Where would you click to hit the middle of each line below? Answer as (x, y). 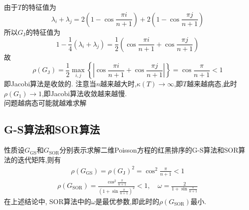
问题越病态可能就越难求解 (45, 103)
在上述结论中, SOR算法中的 (48, 201)
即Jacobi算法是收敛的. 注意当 (50, 84)
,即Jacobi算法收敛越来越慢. (84, 93)
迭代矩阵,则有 (39, 159)
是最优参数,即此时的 (127, 201)
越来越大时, (118, 84)
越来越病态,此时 (212, 84)
